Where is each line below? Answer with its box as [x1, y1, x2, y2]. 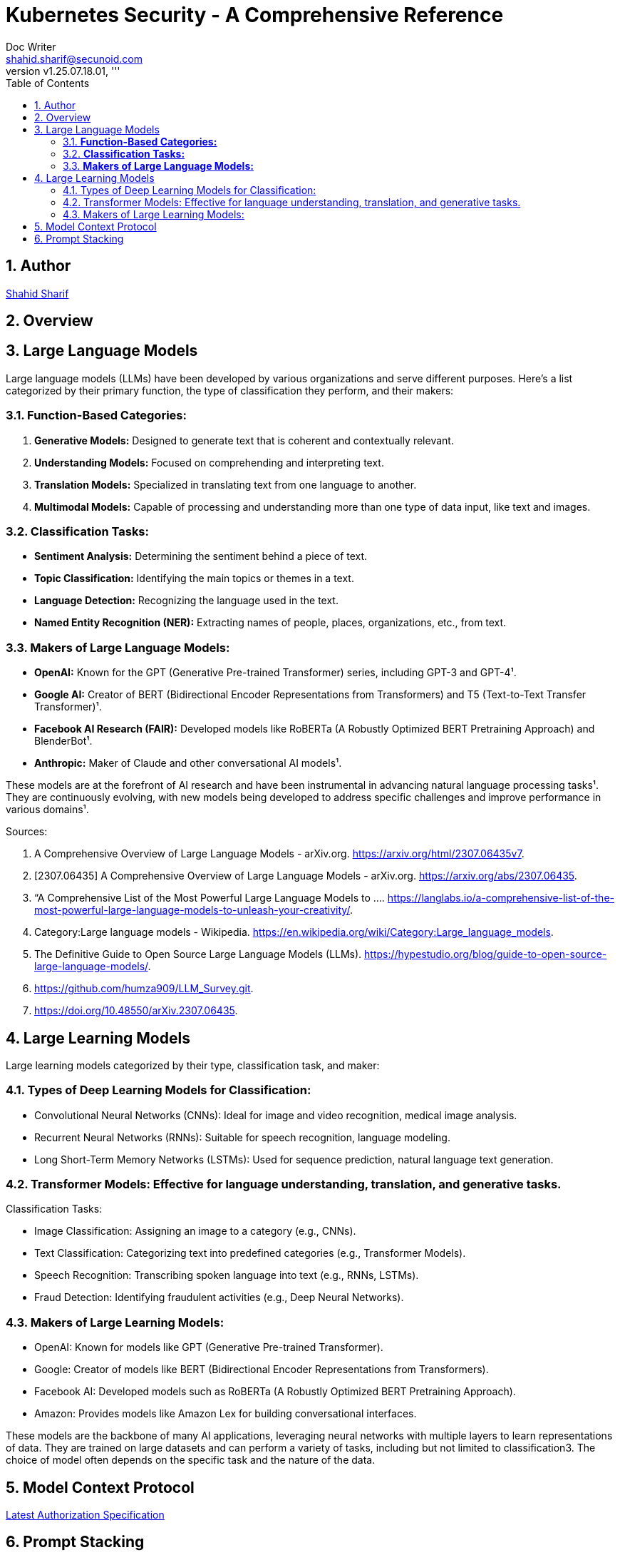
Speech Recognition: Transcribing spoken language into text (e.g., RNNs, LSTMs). [34, 1269, 419, 1282]
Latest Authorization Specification [6, 1509, 165, 1521]
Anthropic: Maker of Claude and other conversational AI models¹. [34, 757, 342, 770]
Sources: [6, 825, 48, 838]
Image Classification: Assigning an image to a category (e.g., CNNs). [34, 1225, 356, 1238]
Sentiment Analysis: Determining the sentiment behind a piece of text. [34, 550, 368, 563]
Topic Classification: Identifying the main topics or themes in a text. [34, 572, 354, 585]
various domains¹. [6, 803, 89, 816]
